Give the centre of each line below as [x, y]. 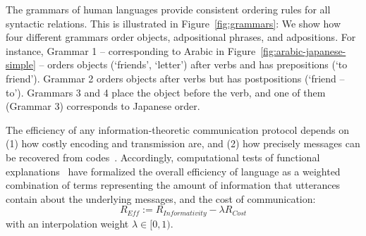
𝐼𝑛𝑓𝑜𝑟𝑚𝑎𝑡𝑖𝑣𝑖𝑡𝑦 [185, 213]
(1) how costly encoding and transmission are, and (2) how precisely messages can [183, 143]
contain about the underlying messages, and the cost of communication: [161, 198]
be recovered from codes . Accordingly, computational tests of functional [163, 157]
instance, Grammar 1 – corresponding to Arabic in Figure [131, 50]
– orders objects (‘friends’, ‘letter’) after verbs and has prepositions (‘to [193, 64]
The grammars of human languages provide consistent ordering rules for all [168, 9]
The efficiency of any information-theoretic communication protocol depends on [178, 129]
